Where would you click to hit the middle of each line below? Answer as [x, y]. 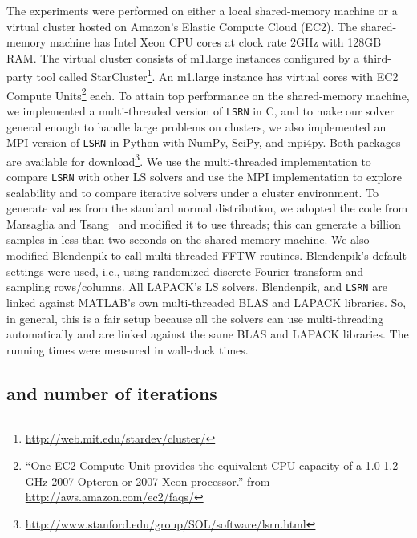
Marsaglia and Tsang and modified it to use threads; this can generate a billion [204, 223]
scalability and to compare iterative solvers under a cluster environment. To [193, 192]
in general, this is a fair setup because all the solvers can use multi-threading [195, 318]
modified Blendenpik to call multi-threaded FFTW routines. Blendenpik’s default [206, 255]
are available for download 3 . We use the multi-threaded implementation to [189, 160]
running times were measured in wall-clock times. [128, 349]
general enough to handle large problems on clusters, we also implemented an [196, 126]
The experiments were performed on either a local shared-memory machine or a [202, 10]
